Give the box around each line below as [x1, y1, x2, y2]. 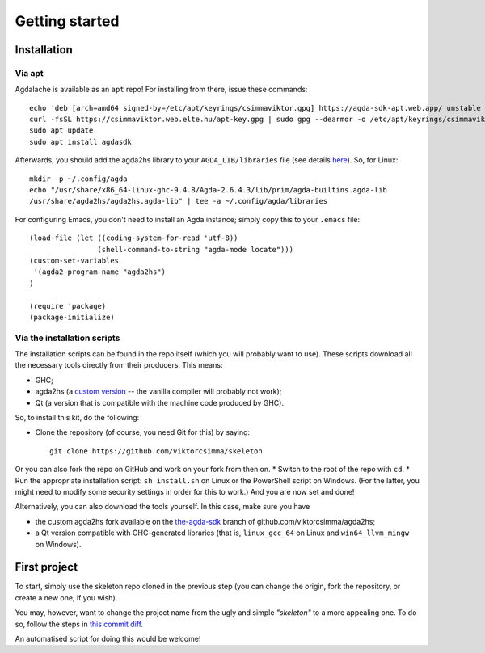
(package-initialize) [29, 312, 115, 322]
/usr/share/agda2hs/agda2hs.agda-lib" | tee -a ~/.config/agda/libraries [29, 196, 328, 206]
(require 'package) [29, 301, 107, 310]
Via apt [15, 67, 44, 78]
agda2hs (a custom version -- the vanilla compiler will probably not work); [35, 386, 282, 396]
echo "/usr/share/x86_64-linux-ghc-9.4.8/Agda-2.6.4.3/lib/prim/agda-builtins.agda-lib [29, 186, 388, 195]
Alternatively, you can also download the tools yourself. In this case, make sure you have [15, 502, 310, 512]
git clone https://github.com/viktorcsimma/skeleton [49, 446, 263, 456]
